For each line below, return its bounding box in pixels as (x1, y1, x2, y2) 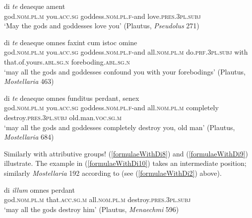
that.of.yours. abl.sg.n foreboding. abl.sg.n (4, 56, 130, 67)
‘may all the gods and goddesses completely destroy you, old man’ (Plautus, (4, 122, 235, 132)
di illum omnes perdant (4, 184, 75, 195)
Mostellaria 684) (4, 132, 54, 142)
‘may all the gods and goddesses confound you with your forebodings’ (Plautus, (4, 66, 246, 76)
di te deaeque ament (4, 1, 65, 11)
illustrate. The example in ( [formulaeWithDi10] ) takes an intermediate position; (4, 158, 247, 168)
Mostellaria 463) (4, 76, 54, 86)
